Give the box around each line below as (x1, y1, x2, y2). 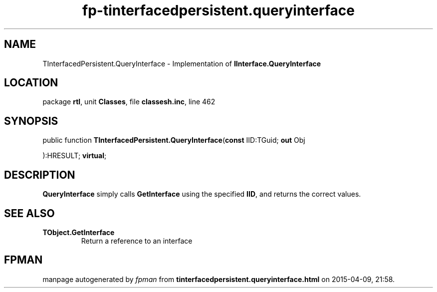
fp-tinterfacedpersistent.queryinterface (82, 2, 355, 19)
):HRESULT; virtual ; (42, 151, 107, 160)
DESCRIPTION (4, 168, 75, 181)
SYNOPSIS (4, 114, 58, 127)
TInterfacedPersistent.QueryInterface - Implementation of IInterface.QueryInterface (42, 59, 321, 68)
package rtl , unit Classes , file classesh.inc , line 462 (42, 97, 216, 106)
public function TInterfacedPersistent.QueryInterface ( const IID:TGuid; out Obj (42, 136, 305, 145)
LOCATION (4, 76, 58, 89)
